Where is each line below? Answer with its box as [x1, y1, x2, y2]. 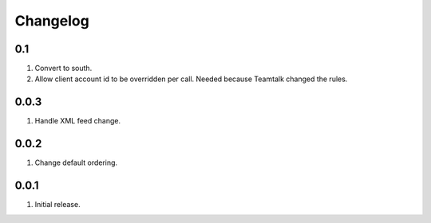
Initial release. [34, 200, 81, 209]
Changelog [14, 12, 89, 29]
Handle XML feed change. [34, 116, 121, 126]
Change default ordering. [34, 158, 118, 167]
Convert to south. [34, 64, 93, 73]
